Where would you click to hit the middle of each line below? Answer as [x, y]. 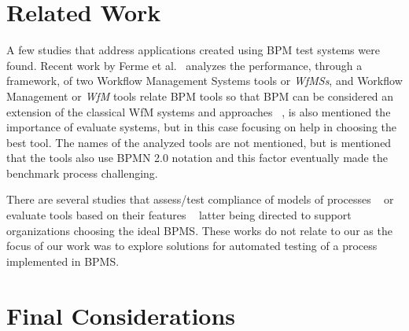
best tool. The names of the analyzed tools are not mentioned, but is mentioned [199, 142]
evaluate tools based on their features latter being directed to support [179, 215]
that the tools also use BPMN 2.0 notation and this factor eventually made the [197, 158]
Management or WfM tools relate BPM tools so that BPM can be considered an [200, 96]
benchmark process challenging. [82, 173]
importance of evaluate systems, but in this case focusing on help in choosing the [202, 127]
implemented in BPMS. [63, 261]
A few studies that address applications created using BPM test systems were [193, 50]
